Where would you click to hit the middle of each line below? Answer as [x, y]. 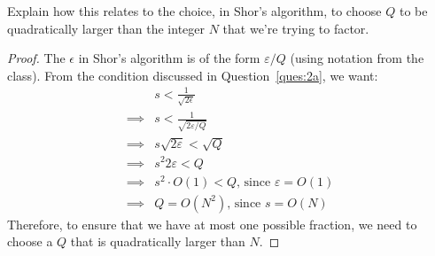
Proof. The [36, 58]
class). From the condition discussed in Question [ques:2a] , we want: [193, 75]
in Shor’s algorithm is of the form [169, 58]
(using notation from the [357, 58]
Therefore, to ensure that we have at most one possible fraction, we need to [212, 224]
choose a [30, 241]
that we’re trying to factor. [296, 28]
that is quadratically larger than [158, 241]
